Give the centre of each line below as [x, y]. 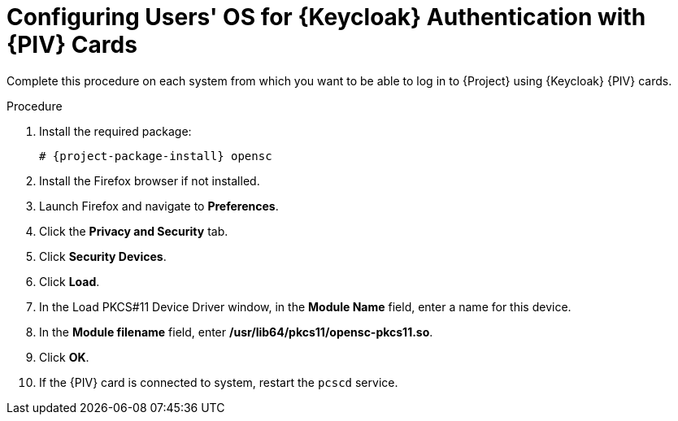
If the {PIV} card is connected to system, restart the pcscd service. [219, 382]
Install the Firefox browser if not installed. [150, 180]
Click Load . [70, 281]
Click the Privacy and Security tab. [134, 231]
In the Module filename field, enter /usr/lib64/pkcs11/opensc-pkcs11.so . [236, 332]
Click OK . [64, 357]
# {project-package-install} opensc [156, 156]
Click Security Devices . [103, 256]
